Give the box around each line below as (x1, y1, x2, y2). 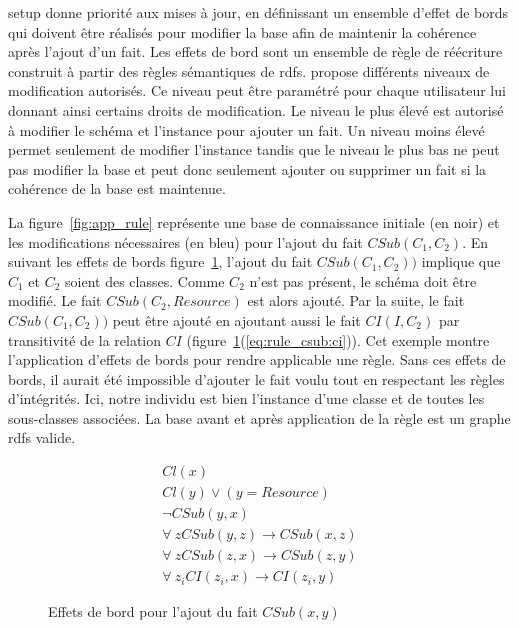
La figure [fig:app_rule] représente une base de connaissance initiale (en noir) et (8, 211, 500, 232)
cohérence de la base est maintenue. (8, 178, 226, 199)
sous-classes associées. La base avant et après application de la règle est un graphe (8, 407, 511, 428)
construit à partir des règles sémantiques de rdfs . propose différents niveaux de (8, 60, 490, 81)
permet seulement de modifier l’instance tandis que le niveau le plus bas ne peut (8, 139, 500, 160)
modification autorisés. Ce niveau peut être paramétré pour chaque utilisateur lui (8, 80, 506, 101)
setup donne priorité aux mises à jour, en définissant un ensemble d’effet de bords (8, 2, 509, 22)
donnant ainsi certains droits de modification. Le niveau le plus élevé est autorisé (8, 99, 504, 120)
